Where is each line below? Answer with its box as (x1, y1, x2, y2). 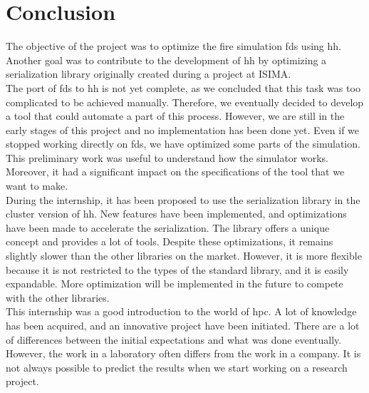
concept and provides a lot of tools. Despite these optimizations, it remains (6, 234, 333, 249)
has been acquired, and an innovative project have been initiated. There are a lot (6, 318, 360, 332)
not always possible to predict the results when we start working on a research (6, 359, 348, 374)
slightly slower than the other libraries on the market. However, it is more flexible (6, 248, 362, 263)
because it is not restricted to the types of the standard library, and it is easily (6, 262, 349, 277)
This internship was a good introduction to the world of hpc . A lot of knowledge (6, 304, 357, 319)
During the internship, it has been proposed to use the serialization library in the (6, 192, 360, 207)
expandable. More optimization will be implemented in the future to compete (6, 276, 343, 291)
